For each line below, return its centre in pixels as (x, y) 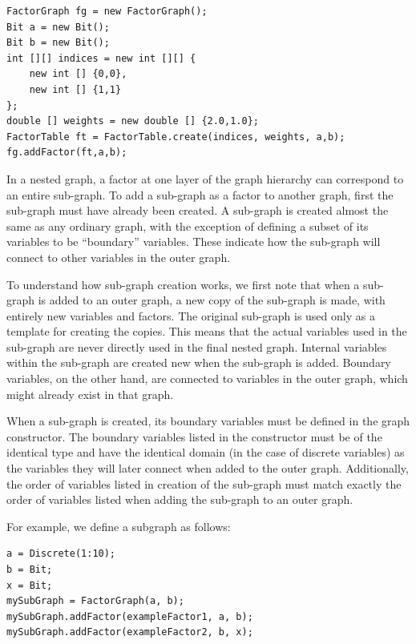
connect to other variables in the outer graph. (119, 257)
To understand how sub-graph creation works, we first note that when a (183, 284)
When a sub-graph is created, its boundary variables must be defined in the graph (208, 421)
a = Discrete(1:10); (61, 554)
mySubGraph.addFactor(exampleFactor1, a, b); (130, 616)
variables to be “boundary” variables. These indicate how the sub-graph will (194, 241)
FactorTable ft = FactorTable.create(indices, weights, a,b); (176, 137)
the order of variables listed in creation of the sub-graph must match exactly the (204, 483)
